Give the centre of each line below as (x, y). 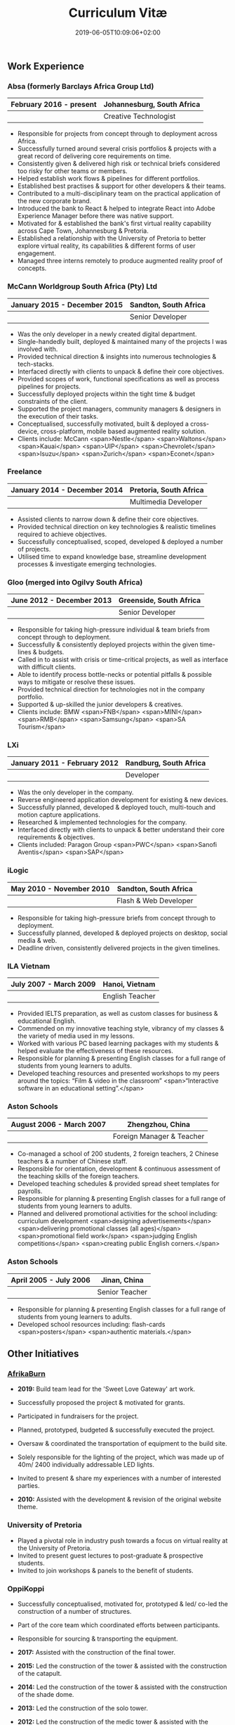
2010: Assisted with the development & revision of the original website (119, 1499)
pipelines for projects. (49, 386)
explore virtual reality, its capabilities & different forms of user (106, 246)
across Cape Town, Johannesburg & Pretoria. (83, 231)
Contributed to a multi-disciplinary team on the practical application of (119, 193)
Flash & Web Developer (155, 900)
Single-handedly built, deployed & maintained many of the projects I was (122, 341)
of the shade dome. (46, 1694)
